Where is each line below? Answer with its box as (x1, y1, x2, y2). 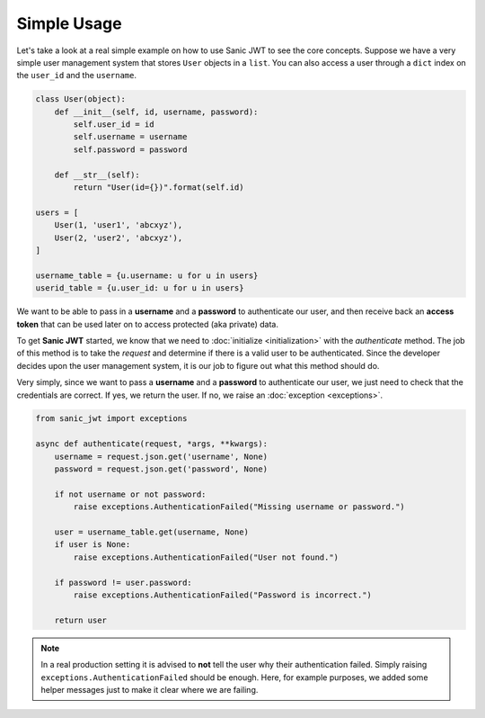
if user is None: (54, 540, 131, 550)
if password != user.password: (54, 577, 192, 588)
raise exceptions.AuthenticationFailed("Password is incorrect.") (73, 589, 373, 600)
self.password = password (73, 144, 188, 155)
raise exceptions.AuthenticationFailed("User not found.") (73, 552, 339, 562)
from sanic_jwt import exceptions (35, 414, 188, 424)
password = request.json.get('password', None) (54, 464, 269, 474)
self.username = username (73, 131, 188, 142)
